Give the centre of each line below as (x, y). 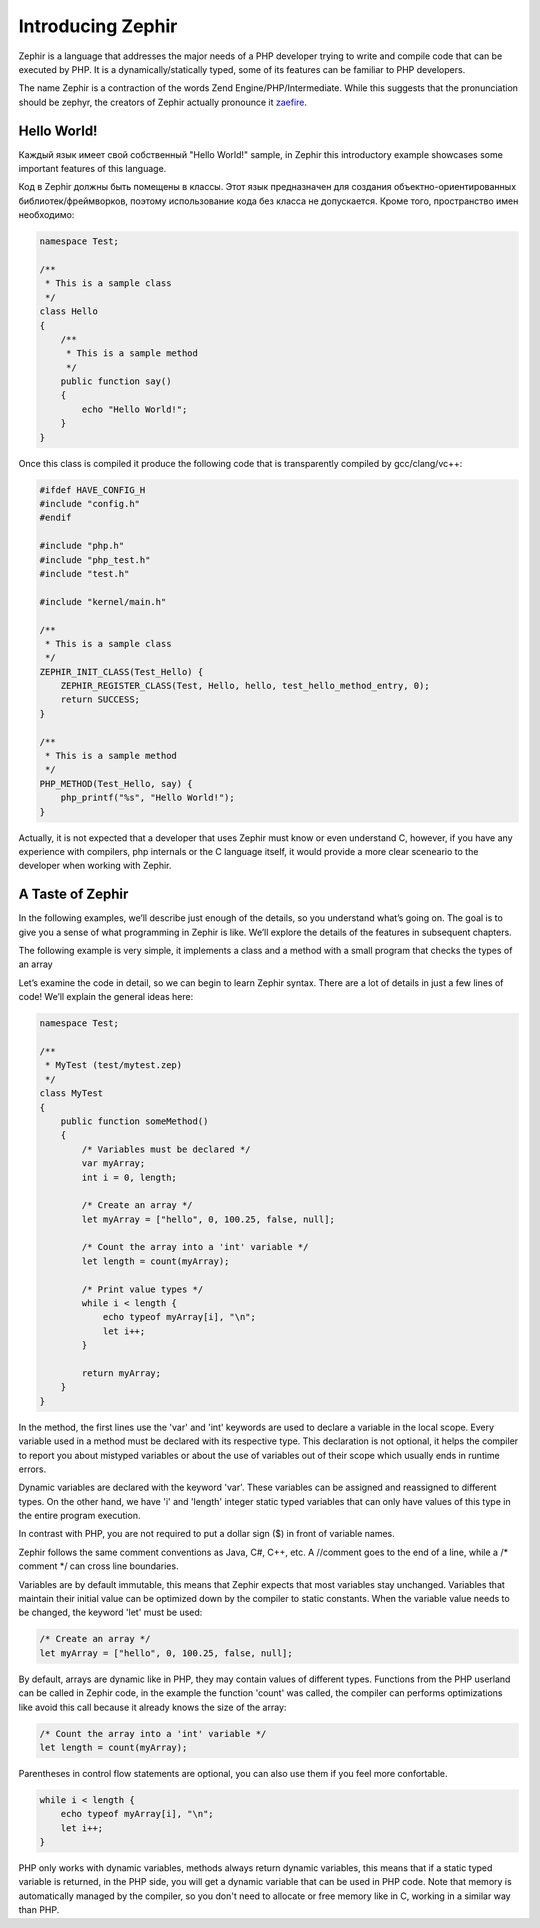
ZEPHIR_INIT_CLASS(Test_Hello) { (121, 671)
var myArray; (113, 1163)
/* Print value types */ (142, 1289)
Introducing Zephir (98, 26)
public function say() (116, 381)
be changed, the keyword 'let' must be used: (110, 1612)
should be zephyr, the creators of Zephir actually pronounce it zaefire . (163, 102)
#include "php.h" (82, 546)
